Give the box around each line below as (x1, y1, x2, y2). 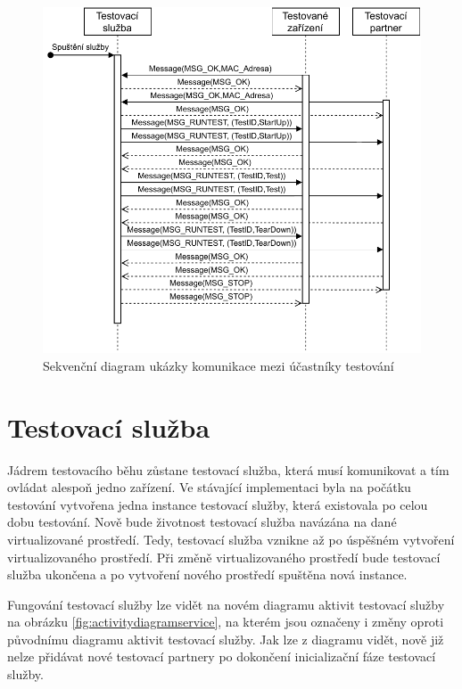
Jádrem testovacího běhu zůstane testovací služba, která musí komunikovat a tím (7, 460, 450, 479)
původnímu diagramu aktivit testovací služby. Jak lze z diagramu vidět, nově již (7, 629, 444, 648)
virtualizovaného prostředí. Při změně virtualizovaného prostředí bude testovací (7, 547, 441, 566)
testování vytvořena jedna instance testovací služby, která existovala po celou (7, 495, 428, 513)
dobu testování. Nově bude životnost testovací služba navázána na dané (7, 513, 397, 531)
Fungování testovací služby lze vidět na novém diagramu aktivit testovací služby (7, 595, 445, 613)
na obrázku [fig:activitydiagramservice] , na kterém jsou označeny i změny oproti (7, 612, 444, 631)
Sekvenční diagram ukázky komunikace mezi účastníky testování (43, 356, 394, 374)
